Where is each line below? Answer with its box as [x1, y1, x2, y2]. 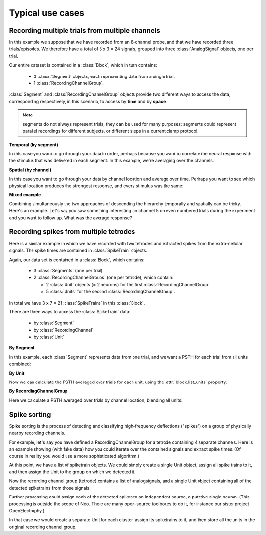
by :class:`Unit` [33, 334, 64, 340]
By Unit [9, 370, 25, 376]
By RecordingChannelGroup [9, 388, 68, 394]
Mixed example [9, 191, 41, 197]
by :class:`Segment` [33, 320, 74, 326]
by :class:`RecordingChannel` [33, 327, 94, 333]
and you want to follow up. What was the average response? [9, 215, 132, 221]
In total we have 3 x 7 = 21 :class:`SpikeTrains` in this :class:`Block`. [9, 300, 145, 306]
